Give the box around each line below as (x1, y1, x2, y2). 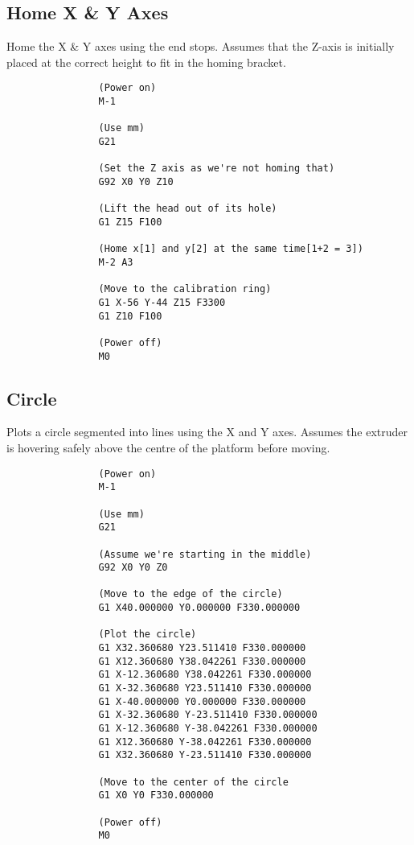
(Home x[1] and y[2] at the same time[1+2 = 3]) (98, 243, 363, 255)
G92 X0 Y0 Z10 (98, 175, 174, 188)
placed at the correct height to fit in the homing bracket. (6, 53, 286, 70)
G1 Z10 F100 (98, 310, 162, 322)
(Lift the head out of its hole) (98, 203, 277, 215)
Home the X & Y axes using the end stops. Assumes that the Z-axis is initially (6, 38, 395, 55)
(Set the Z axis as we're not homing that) (98, 163, 335, 175)
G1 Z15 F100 (98, 216, 162, 228)
